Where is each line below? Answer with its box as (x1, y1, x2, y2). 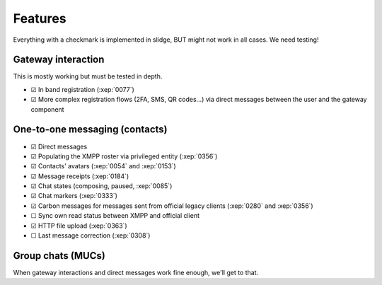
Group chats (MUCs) (13, 250, 105, 262)
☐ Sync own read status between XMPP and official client (30, 211, 200, 220)
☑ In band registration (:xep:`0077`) (30, 85, 134, 93)
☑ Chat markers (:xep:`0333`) (30, 192, 118, 200)
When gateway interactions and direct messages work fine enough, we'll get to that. (13, 268, 259, 277)
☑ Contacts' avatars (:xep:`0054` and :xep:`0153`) (30, 162, 176, 170)
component (30, 105, 64, 113)
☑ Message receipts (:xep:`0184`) (30, 172, 129, 180)
